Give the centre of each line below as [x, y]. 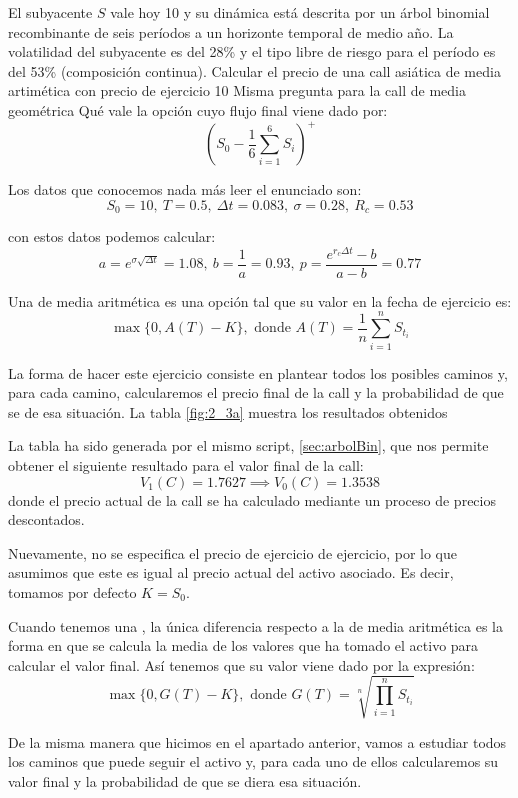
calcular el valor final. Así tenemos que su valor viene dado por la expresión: [241, 664]
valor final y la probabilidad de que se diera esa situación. [185, 781]
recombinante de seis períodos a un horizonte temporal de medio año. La [231, 31]
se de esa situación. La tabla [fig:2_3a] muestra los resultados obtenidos [228, 411]
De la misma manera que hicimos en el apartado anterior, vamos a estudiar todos [257, 741]
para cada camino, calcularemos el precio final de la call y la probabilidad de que [256, 392]
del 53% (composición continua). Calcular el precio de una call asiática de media [254, 70]
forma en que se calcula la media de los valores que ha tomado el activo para [243, 645]
